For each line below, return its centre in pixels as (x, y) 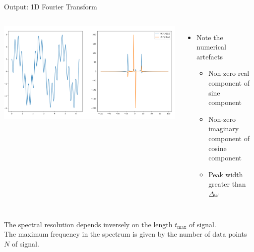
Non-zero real (229, 73)
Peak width (226, 174)
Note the (210, 37)
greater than (227, 184)
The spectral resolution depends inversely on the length (88, 224)
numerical (211, 47)
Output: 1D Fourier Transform (51, 6)
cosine (218, 148)
